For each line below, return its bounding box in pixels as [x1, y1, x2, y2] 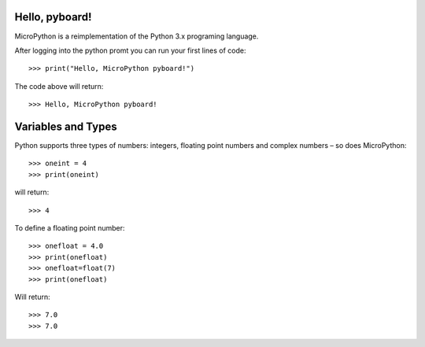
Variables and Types [14, 120, 117, 133]
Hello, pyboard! [14, 10, 92, 24]
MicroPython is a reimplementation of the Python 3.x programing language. [14, 31, 259, 41]
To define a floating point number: [14, 223, 125, 232]
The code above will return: [14, 81, 104, 90]
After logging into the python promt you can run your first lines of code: [14, 46, 246, 55]
